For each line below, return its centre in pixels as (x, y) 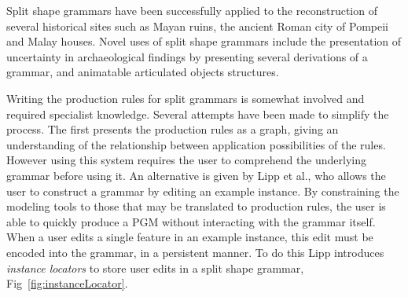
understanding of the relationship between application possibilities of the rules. (196, 144)
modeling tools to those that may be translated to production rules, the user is (196, 206)
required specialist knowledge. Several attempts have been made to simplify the (198, 114)
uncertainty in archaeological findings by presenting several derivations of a (187, 56)
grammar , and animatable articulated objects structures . (143, 72)
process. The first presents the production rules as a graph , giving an (173, 129)
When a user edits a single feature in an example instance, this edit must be (190, 237)
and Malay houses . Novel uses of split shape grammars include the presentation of (204, 41)
